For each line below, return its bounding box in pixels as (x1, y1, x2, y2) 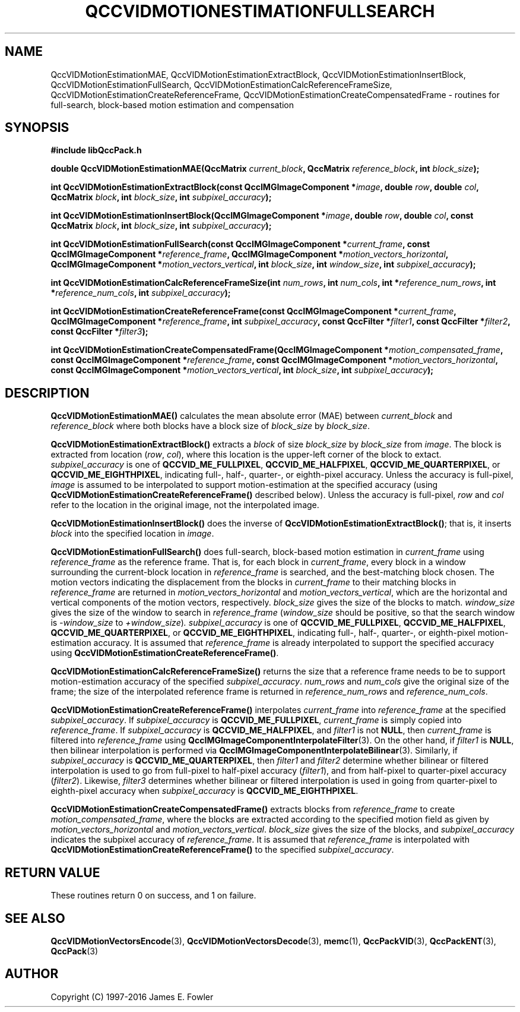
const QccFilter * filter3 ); (50, 326, 148, 337)
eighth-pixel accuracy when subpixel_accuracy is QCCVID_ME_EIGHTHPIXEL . (50, 786, 359, 796)
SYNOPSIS (5, 120, 69, 135)
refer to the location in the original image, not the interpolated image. (50, 500, 319, 510)
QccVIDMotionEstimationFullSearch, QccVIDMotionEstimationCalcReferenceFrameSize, (50, 79, 392, 90)
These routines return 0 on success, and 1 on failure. (50, 890, 256, 901)
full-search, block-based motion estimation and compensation (50, 99, 294, 110)
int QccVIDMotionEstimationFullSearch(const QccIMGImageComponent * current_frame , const (50, 239, 430, 250)
